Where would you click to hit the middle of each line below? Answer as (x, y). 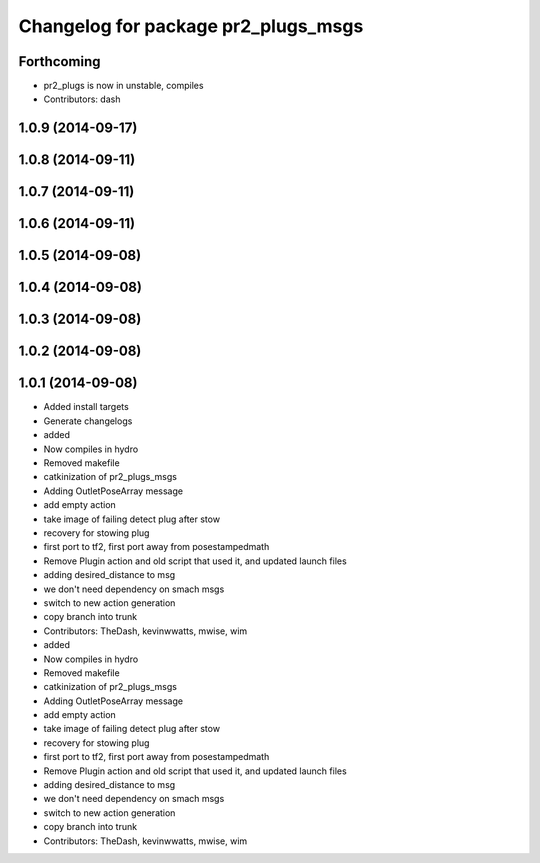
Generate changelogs (88, 421)
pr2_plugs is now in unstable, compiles (123, 86)
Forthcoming (59, 61)
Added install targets (86, 407)
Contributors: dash (82, 99)
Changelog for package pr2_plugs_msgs (191, 26)
